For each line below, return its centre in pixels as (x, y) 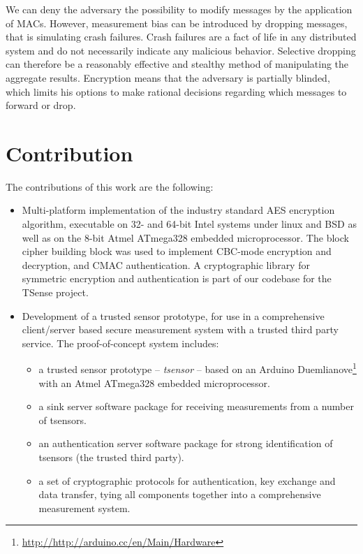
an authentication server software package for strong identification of (186, 443)
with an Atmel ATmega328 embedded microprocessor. (154, 382)
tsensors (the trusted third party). (111, 457)
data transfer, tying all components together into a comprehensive (180, 494)
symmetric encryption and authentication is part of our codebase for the (177, 278)
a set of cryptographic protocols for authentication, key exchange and (187, 480)
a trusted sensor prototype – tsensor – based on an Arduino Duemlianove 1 (198, 368)
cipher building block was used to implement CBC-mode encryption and (177, 251)
